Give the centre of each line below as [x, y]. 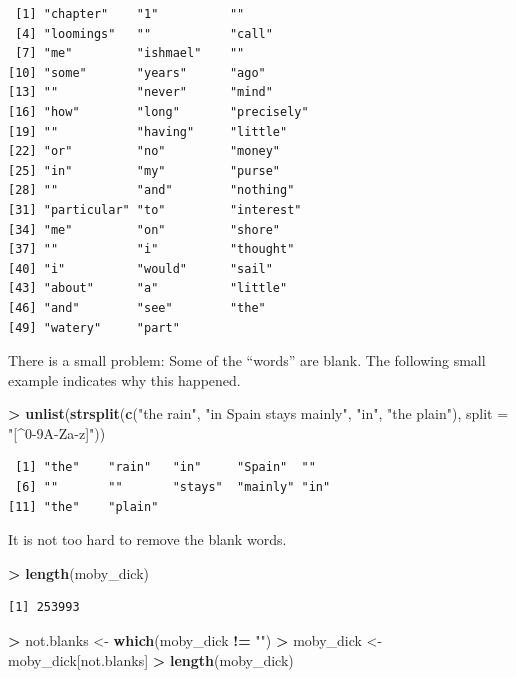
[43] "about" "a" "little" [148, 288]
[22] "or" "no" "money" [144, 151]
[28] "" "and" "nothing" [151, 190]
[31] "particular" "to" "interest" [155, 209]
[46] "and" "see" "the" [137, 307]
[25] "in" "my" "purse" [144, 170]
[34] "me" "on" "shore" [144, 229]
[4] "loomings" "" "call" [144, 33]
